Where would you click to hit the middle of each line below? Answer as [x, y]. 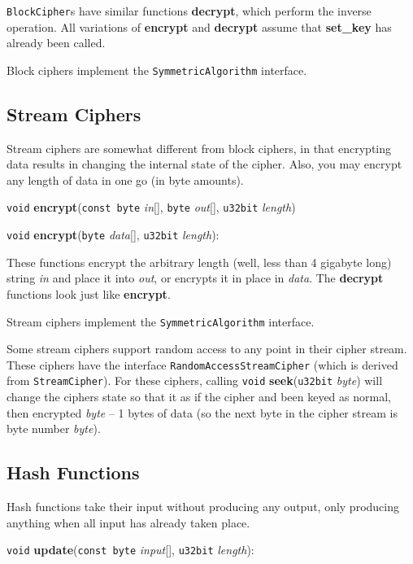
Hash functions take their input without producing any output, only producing [203, 507]
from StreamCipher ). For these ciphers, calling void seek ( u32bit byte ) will [195, 380]
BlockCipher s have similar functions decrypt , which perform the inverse [189, 11]
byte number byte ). [54, 428]
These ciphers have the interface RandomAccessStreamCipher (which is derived [202, 364]
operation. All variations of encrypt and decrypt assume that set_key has [199, 26]
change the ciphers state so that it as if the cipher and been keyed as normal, [199, 397]
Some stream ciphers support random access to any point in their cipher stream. [207, 349]
